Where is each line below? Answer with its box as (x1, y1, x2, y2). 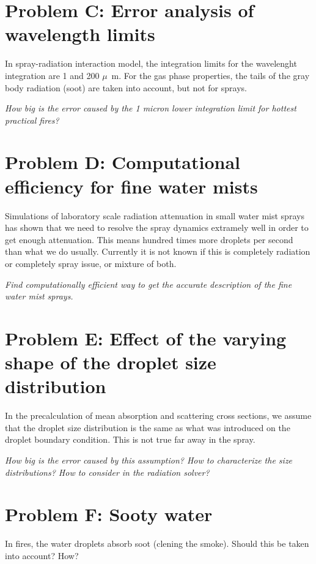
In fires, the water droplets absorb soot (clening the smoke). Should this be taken (5, 537, 309, 550)
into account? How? (5, 549, 79, 562)
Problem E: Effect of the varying (5, 325, 287, 350)
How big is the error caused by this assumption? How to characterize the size (5, 454, 293, 467)
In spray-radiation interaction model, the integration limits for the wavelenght (5, 57, 297, 70)
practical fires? (5, 113, 59, 126)
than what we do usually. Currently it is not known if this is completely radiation (5, 245, 310, 258)
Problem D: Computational (5, 149, 241, 175)
